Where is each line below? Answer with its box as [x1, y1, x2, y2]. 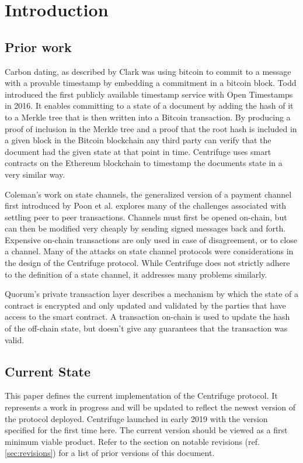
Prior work [5, 37, 72, 56]
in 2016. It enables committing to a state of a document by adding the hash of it [5, 99, 294, 112]
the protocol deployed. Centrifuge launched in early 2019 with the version [5, 412, 268, 424]
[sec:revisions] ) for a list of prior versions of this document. [5, 447, 215, 459]
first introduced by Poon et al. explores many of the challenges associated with [5, 199, 287, 212]
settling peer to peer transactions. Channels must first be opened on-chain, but [5, 210, 287, 223]
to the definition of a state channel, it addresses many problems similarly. [5, 268, 267, 280]
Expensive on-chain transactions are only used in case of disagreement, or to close [5, 233, 297, 246]
